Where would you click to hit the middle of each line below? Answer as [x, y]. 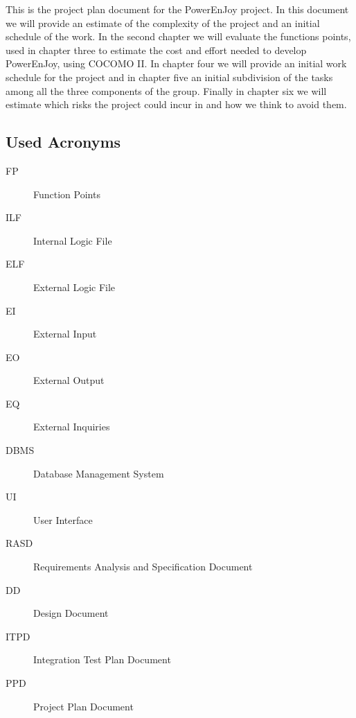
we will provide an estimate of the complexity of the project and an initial [163, 23]
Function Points [67, 194]
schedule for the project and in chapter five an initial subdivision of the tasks [169, 77]
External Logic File [74, 287]
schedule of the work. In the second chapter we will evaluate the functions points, [178, 36]
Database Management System [99, 473]
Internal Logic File [73, 240]
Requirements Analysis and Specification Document [143, 567]
